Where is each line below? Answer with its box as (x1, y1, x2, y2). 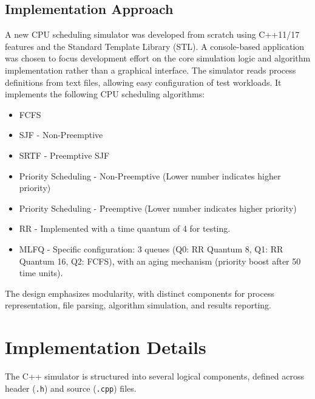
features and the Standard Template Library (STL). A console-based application (5, 40, 305, 52)
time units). (19, 266, 63, 279)
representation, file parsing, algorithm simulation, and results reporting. (5, 299, 271, 311)
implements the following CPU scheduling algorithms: (5, 88, 205, 100)
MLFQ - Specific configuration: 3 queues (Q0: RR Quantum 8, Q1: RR (19, 242, 283, 255)
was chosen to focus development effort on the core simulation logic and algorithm (5, 52, 311, 64)
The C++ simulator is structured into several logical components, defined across (5, 370, 305, 383)
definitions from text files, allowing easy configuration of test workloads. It (5, 75, 282, 88)
